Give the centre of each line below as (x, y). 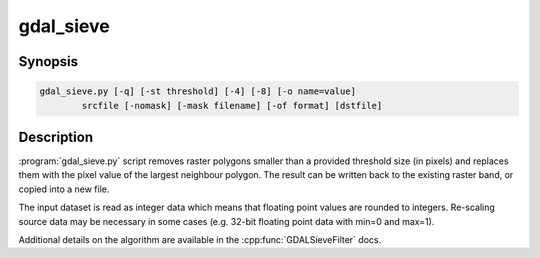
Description (56, 136)
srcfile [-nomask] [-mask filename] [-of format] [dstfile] (232, 105)
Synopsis (48, 61)
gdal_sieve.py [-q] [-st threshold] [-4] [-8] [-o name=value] (198, 91)
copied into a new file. (64, 189)
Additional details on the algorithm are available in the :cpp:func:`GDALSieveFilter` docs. (200, 239)
